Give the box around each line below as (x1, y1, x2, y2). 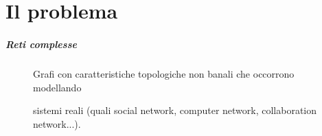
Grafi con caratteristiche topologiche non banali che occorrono (33, 66, 295, 80)
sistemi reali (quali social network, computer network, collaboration (33, 103, 317, 117)
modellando (33, 80, 82, 94)
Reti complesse (5, 36, 77, 51)
